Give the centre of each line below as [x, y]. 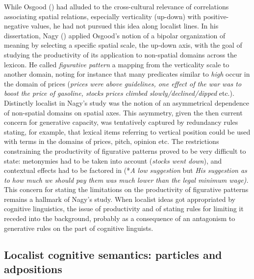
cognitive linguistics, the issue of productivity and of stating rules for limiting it [124, 209]
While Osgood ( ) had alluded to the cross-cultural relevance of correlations [116, 6]
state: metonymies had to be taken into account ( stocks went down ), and [113, 160]
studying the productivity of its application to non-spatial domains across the [121, 54]
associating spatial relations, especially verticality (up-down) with [102, 16]
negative [16, 26]
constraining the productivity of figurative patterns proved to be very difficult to [125, 151]
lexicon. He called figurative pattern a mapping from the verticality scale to [117, 64]
